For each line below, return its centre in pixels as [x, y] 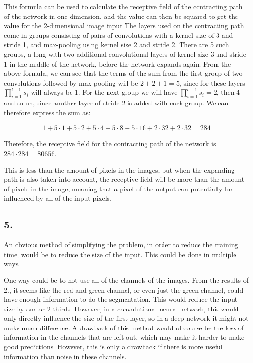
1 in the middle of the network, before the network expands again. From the [117, 63]
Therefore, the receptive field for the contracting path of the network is [110, 144]
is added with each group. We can [178, 103]
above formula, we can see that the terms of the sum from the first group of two [123, 73]
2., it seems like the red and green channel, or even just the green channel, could [124, 289]
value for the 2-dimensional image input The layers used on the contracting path [124, 26]
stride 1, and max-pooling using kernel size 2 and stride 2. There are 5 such [117, 44]
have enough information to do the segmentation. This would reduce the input [121, 299]
